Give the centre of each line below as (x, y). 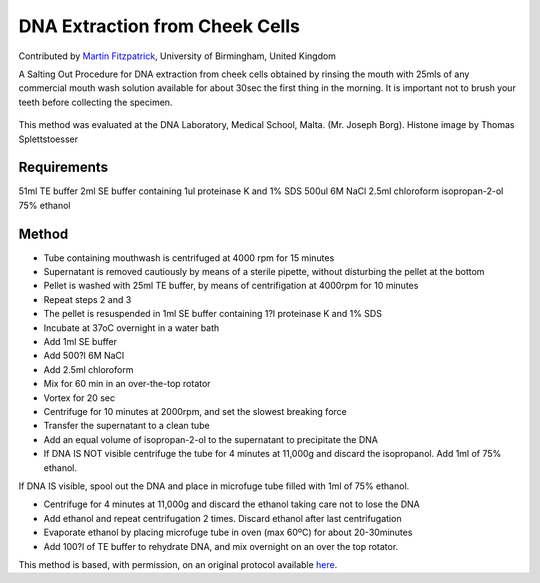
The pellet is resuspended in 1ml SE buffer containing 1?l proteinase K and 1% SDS (212, 314)
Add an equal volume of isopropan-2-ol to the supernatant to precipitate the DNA (211, 439)
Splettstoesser (48, 139)
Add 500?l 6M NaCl (84, 356)
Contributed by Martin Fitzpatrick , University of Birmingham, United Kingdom (177, 56)
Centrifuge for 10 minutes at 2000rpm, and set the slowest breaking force (195, 411)
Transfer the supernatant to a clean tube (126, 426)
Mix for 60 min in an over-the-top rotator (127, 384)
